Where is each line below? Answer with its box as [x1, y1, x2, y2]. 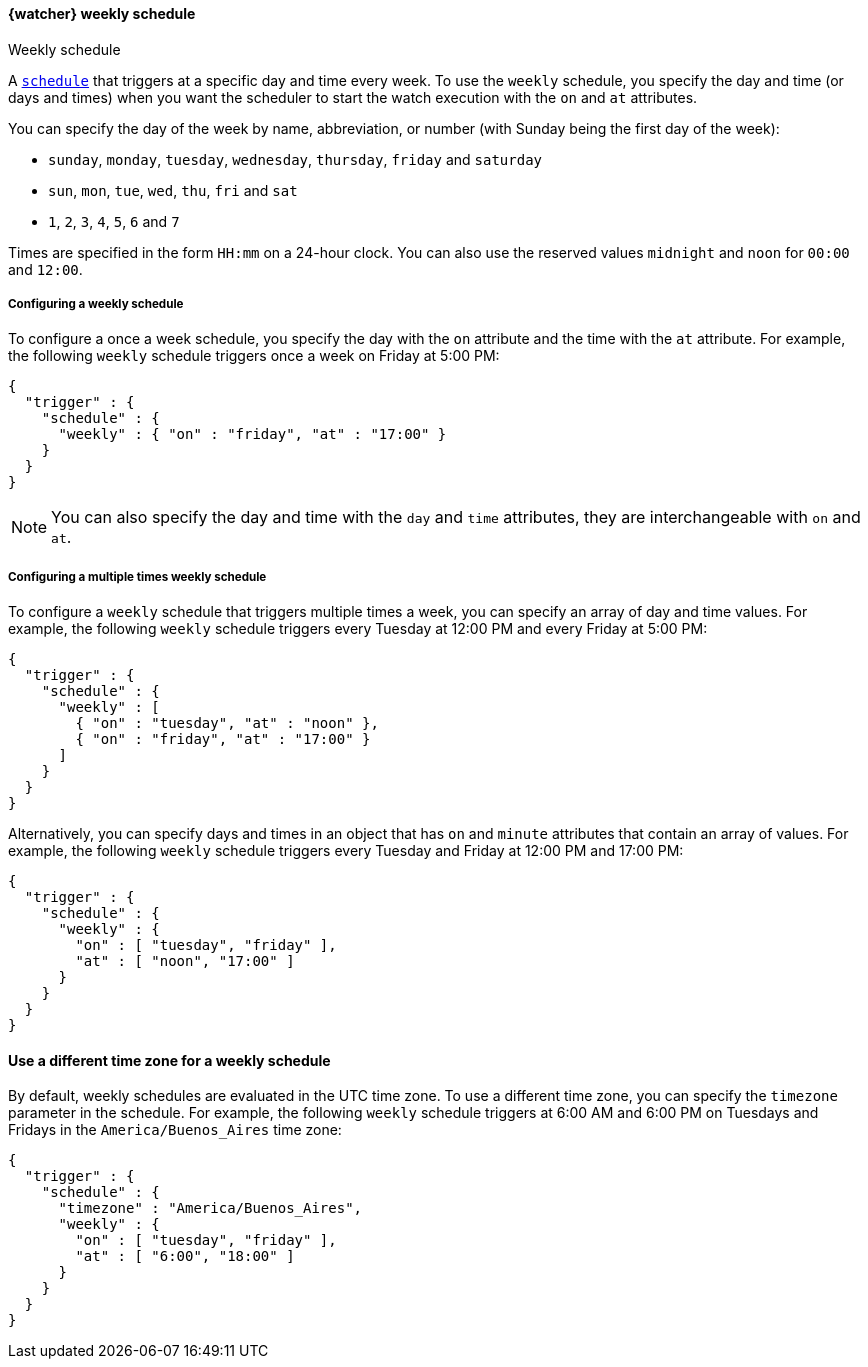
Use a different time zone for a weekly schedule [8, 1051, 331, 1069]
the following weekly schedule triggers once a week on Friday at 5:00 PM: [8, 347, 500, 365]
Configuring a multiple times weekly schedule [8, 569, 267, 584]
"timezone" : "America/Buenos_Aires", [58, 1200, 363, 1217]
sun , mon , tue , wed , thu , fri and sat [48, 181, 298, 199]
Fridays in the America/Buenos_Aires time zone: [8, 1121, 342, 1139]
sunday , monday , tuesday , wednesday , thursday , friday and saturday [48, 150, 542, 168]
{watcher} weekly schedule [8, 5, 196, 22]
